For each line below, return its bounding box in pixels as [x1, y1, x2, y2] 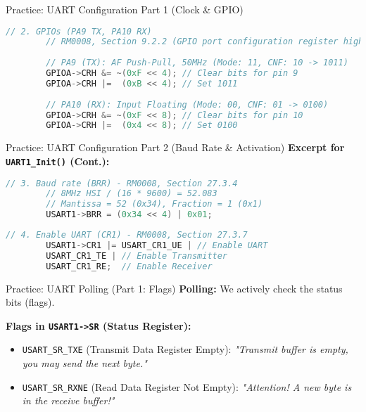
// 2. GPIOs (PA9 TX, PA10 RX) [6, 26, 152, 37]
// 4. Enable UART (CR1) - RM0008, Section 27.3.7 [6, 230, 248, 240]
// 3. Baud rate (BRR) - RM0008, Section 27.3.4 [6, 178, 238, 188]
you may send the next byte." [22, 356, 147, 371]
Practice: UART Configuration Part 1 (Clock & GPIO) [6, 2, 244, 16]
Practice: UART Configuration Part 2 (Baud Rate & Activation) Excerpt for [6, 140, 345, 155]
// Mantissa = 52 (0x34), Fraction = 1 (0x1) [46, 199, 263, 210]
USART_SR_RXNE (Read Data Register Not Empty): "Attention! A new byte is [22, 379, 352, 394]
